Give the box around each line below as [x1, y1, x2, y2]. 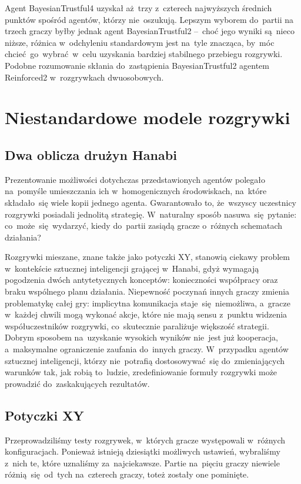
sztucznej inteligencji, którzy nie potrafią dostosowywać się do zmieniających [5, 354, 285, 366]
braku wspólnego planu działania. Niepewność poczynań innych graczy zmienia [5, 285, 290, 298]
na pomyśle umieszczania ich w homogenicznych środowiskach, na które [5, 185, 267, 197]
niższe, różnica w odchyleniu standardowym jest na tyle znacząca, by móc [5, 36, 275, 48]
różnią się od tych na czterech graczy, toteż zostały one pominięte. [5, 468, 249, 480]
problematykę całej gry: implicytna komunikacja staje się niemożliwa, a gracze [5, 296, 291, 309]
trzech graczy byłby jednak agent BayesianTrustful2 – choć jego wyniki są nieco [5, 25, 295, 37]
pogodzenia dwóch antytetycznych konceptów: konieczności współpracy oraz [5, 273, 278, 286]
